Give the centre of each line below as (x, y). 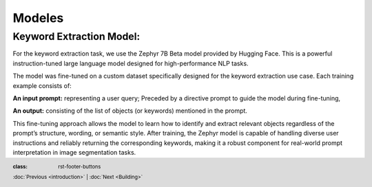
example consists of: (42, 85)
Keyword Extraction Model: (76, 36)
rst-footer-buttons (80, 166)
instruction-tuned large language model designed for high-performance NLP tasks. (131, 63)
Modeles (38, 18)
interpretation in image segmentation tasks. (74, 152)
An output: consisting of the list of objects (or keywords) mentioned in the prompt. (130, 111)
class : (20, 166)
